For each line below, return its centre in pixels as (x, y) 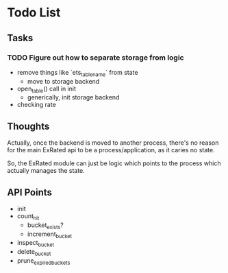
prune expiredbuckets (43, 261)
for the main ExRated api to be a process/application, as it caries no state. (111, 150)
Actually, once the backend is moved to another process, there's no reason (113, 143)
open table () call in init (47, 89)
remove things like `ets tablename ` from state (77, 73)
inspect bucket (36, 244)
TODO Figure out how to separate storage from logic (96, 58)
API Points (30, 192)
